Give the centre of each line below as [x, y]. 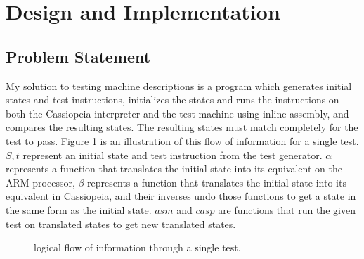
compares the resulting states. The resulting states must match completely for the [182, 127]
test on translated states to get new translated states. [121, 223]
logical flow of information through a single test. [137, 247]
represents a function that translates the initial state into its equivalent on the [174, 169]
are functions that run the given [287, 209]
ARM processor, [40, 182]
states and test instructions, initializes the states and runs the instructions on [173, 100]
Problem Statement [78, 56]
